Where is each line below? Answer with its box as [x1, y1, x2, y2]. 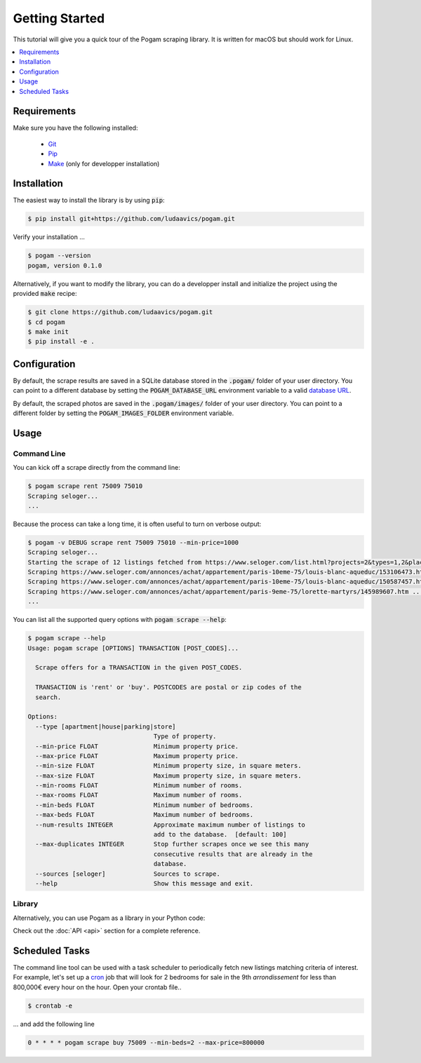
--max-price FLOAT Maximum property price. [35, 752, 239, 760]
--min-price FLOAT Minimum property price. [35, 742, 239, 750]
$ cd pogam [27, 318, 65, 326]
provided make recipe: [13, 290, 77, 298]
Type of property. [153, 733, 217, 740]
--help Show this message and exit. [35, 880, 254, 887]
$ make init [27, 327, 69, 336]
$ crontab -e [27, 1001, 73, 1010]
